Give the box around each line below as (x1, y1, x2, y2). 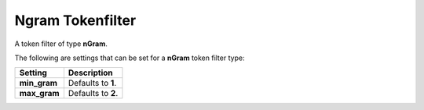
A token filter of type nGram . (14, 39, 108, 48)
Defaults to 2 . (68, 88, 119, 99)
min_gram (19, 78, 58, 89)
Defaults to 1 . (68, 78, 117, 89)
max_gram (19, 88, 60, 99)
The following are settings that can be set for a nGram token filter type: (14, 53, 245, 62)
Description (68, 67, 113, 78)
